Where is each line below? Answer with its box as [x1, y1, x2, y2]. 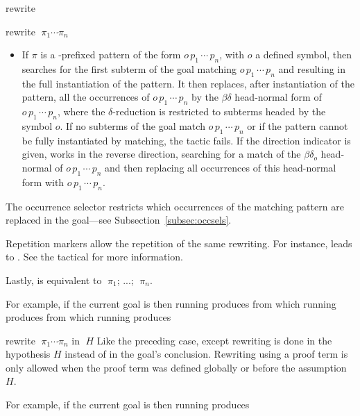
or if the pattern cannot [247, 118, 348, 133]
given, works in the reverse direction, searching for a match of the [22, 147, 301, 161]
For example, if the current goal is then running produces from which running [6, 296, 336, 310]
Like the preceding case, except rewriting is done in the [96, 333, 332, 347]
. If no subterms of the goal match [60, 118, 205, 133]
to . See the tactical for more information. [6, 249, 184, 264]
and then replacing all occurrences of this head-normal [105, 160, 336, 174]
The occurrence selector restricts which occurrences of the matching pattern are [6, 199, 344, 213]
